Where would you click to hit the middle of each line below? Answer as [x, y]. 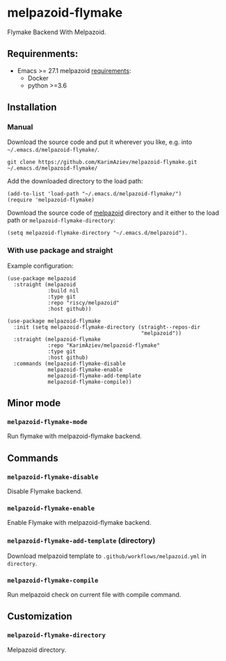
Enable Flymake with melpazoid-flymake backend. [79, 523]
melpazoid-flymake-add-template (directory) [81, 541]
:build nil [63, 291]
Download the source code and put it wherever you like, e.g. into [100, 142]
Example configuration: [41, 266]
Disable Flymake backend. [45, 491]
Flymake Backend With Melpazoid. [57, 32]
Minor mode [34, 403]
